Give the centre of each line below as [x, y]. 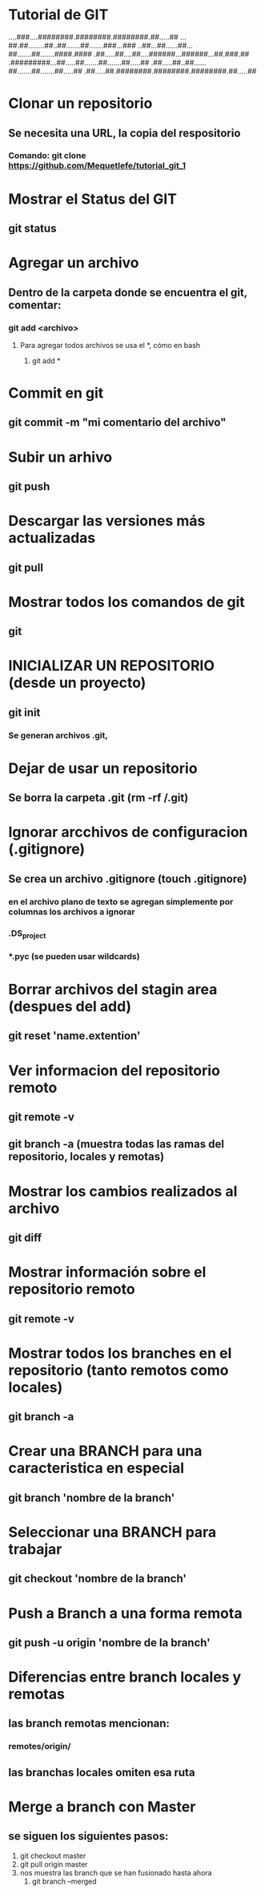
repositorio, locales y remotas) [86, 1157]
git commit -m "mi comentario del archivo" [117, 423]
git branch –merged [64, 1881]
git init [24, 712]
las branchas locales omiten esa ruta [102, 1773]
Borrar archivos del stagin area [113, 990]
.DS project [27, 934]
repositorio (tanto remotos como [118, 1370]
